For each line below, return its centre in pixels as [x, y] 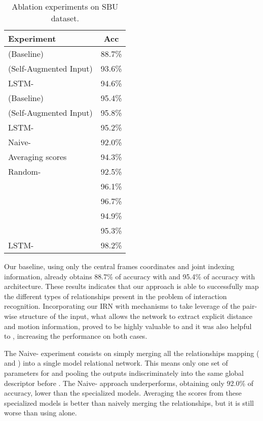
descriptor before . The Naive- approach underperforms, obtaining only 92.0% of [129, 383]
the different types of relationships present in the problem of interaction [116, 296]
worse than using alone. [41, 413]
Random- [25, 171]
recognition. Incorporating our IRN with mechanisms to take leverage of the [122, 306]
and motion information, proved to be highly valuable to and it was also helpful [128, 326]
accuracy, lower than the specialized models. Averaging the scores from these [123, 393]
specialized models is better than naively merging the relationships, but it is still [129, 402]
